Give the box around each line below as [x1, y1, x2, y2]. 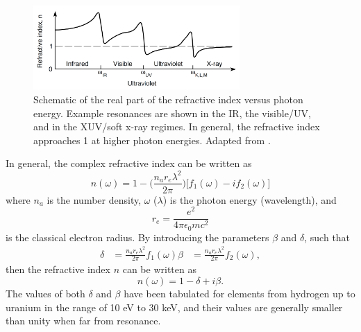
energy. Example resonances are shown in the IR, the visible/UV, [33, 105, 311, 120]
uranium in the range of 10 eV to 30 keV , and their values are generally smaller [6, 299, 343, 314]
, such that [304, 229, 351, 244]
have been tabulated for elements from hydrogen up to [124, 286, 355, 301]
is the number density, [47, 192, 142, 207]
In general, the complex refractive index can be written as [6, 156, 252, 171]
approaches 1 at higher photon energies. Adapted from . [33, 132, 271, 147]
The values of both [6, 286, 85, 301]
